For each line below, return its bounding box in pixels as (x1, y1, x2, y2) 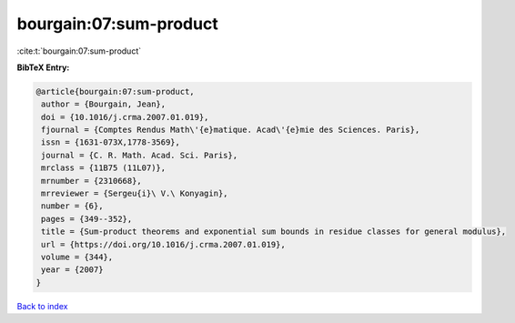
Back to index (16, 300, 68, 311)
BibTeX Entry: (16, 62, 70, 73)
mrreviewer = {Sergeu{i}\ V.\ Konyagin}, (41, 188, 228, 199)
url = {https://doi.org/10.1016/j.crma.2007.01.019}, (41, 239, 286, 249)
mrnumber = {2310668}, (41, 176, 143, 186)
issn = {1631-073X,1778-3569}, (41, 137, 181, 147)
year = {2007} (41, 265, 104, 275)
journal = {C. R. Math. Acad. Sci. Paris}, (41, 150, 238, 160)
